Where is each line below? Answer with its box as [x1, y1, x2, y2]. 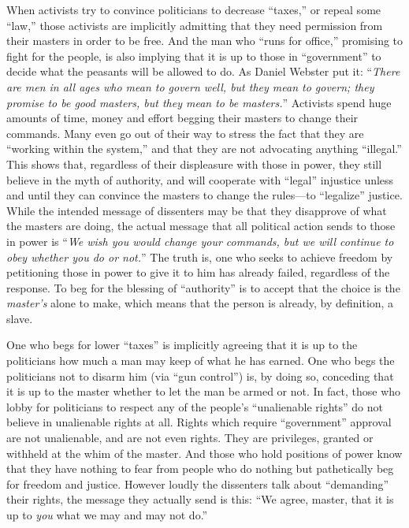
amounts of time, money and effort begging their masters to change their [6, 110, 359, 126]
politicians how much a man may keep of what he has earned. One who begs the [6, 352, 395, 369]
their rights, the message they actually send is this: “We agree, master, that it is [6, 491, 394, 508]
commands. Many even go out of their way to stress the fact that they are [6, 125, 364, 141]
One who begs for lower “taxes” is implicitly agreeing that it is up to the [6, 337, 358, 353]
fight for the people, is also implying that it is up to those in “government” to [6, 47, 381, 64]
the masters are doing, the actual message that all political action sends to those [6, 218, 396, 234]
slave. [6, 310, 33, 326]
